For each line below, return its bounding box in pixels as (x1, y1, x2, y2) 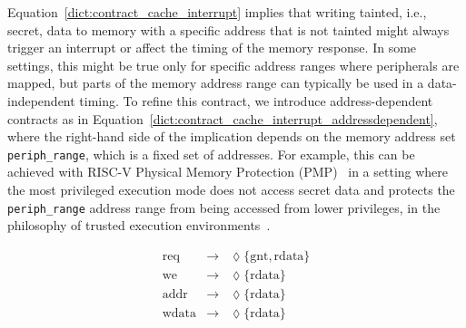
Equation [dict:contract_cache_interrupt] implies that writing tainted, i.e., (7, 3, 427, 21)
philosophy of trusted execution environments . (7, 216, 271, 235)
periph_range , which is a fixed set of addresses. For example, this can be (7, 144, 415, 163)
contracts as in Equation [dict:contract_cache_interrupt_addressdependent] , (7, 109, 438, 128)
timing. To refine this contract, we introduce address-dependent (79, 91, 433, 110)
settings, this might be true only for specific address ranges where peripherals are (7, 55, 460, 74)
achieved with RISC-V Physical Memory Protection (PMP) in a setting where (7, 162, 449, 181)
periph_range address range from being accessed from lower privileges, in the (7, 198, 441, 217)
